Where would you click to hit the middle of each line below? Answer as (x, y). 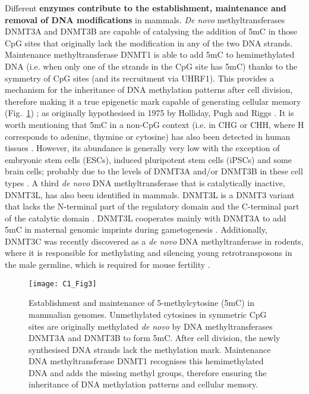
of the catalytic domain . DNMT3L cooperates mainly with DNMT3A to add (146, 218)
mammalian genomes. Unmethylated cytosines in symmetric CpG (148, 314)
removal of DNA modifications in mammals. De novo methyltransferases (145, 19)
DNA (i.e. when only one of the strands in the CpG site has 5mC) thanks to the (151, 66)
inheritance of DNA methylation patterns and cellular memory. (144, 384)
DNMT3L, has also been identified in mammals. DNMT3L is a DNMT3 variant (150, 194)
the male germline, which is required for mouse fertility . (108, 265)
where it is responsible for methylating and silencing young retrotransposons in (149, 253)
